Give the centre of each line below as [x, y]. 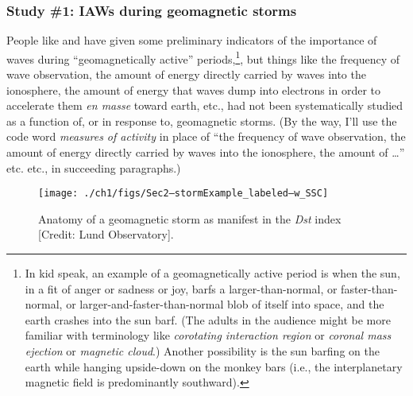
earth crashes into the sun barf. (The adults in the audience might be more [208, 319]
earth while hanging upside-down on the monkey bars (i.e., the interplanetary [214, 366]
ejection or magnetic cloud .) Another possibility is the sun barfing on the [202, 351]
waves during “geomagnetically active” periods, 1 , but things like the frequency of [203, 57]
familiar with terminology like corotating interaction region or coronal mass [208, 335]
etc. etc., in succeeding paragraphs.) [94, 167]
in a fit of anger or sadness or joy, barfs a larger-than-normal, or [181, 288]
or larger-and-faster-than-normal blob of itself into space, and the [225, 304]
